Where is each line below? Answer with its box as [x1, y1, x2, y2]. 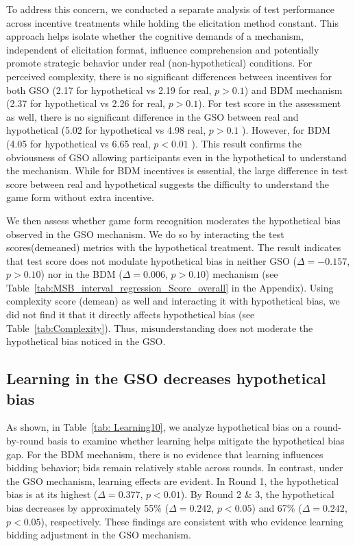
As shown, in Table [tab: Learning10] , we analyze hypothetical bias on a [6, 420, 310, 434]
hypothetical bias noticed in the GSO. [6, 334, 166, 348]
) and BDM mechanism [244, 82, 343, 97]
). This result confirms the [191, 136, 302, 150]
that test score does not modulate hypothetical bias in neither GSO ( [6, 253, 297, 268]
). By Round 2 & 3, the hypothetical [180, 487, 334, 501]
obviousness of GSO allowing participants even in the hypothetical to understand [6, 150, 347, 164]
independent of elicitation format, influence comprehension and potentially [6, 42, 319, 56]
